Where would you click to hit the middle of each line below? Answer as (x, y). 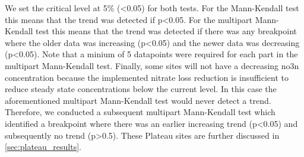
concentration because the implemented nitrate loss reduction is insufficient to (147, 77)
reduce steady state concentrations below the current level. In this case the (141, 89)
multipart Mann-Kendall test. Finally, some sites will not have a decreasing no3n (152, 65)
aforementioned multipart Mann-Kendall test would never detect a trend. (138, 100)
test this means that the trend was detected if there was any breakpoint (167, 31)
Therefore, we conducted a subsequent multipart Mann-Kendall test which (140, 112)
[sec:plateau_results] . (43, 147)
